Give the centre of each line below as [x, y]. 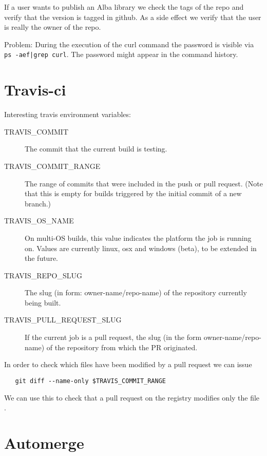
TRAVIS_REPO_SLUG [43, 275]
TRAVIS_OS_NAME [39, 221]
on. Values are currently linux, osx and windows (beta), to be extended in [141, 248]
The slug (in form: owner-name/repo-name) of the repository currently [136, 292]
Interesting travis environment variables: [68, 114]
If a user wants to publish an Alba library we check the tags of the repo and [124, 7]
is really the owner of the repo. [53, 27]
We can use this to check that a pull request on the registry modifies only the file [132, 397]
